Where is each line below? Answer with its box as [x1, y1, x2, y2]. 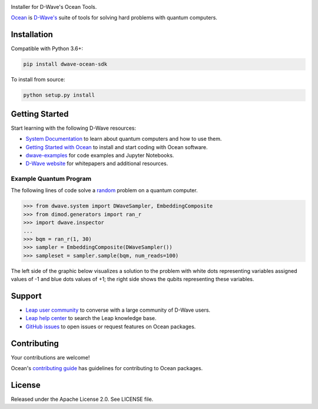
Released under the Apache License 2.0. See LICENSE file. [11, 395, 154, 403]
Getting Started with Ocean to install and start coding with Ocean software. [25, 143, 208, 150]
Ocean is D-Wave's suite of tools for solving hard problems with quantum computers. [11, 14, 218, 21]
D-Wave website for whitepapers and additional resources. [25, 160, 168, 167]
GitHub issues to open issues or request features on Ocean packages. [25, 323, 196, 330]
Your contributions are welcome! [11, 354, 90, 361]
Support [11, 291, 42, 301]
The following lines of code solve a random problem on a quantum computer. [11, 187, 198, 194]
